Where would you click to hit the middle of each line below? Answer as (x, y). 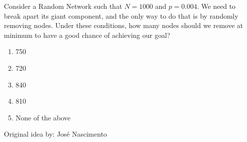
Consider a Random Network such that (63, 6)
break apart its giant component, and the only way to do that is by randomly (121, 15)
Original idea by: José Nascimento (55, 134)
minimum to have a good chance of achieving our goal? (87, 35)
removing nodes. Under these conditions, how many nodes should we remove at (124, 25)
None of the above (43, 117)
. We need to (216, 6)
